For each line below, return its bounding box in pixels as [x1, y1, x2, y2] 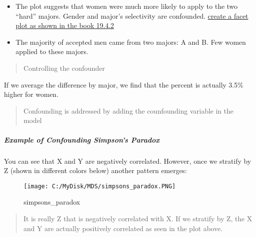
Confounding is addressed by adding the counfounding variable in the [23, 105, 234, 116]
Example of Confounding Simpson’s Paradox [4, 134, 160, 145]
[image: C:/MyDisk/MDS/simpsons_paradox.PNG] [24, 182, 176, 190]
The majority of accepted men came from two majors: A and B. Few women [15, 36, 246, 47]
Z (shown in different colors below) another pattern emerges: [4, 165, 187, 176]
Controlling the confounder [23, 62, 105, 73]
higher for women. [4, 89, 59, 99]
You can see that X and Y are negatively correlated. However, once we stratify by [4, 155, 251, 166]
